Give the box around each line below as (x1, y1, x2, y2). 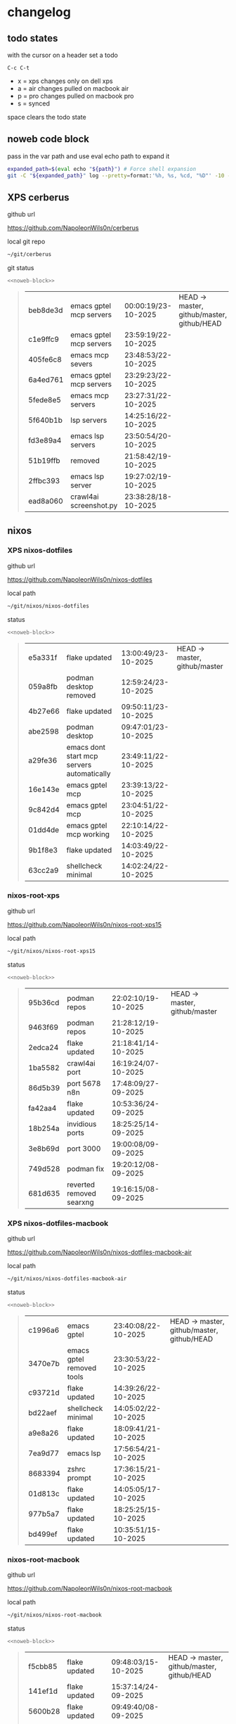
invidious (66, 1119, 97, 1129)
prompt (67, 1473, 91, 1483)
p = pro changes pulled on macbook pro (17, 92, 134, 100)
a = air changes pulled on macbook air (17, 84, 129, 92)
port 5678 (66, 1078, 101, 1088)
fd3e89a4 (27, 435, 62, 445)
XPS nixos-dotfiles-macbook (7, 1218, 109, 1228)
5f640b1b (27, 416, 63, 426)
